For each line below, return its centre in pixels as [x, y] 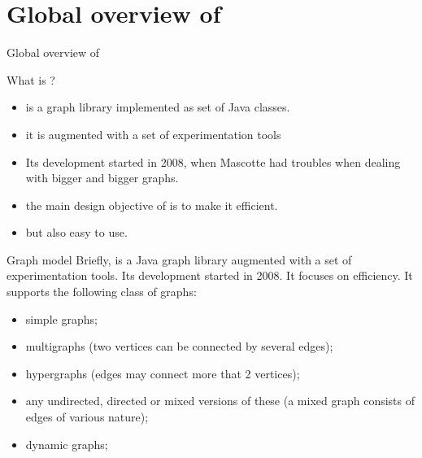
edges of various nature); [87, 417]
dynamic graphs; [67, 444]
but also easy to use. [76, 232]
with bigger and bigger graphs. [102, 178]
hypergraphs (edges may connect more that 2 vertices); [163, 373]
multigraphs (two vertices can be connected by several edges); [179, 346]
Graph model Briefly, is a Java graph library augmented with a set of [179, 259]
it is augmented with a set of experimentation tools [153, 134]
